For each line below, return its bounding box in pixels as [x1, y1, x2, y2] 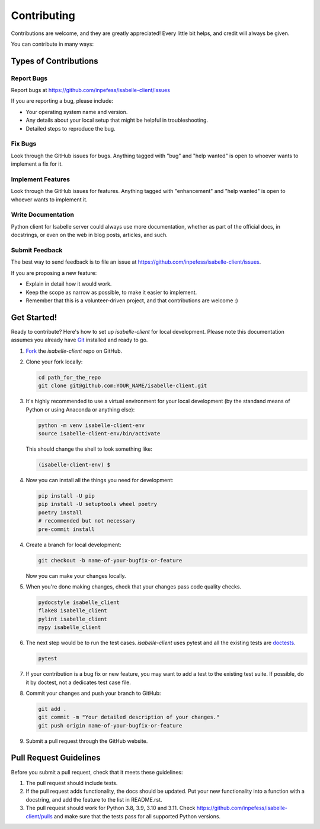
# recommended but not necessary [38, 517, 136, 524]
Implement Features [11, 175, 71, 183]
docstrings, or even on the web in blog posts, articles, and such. [11, 232, 168, 239]
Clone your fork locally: [25, 358, 83, 365]
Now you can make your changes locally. [25, 572, 126, 579]
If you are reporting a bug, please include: [11, 97, 114, 105]
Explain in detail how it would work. [25, 280, 112, 287]
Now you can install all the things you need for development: [25, 477, 174, 484]
